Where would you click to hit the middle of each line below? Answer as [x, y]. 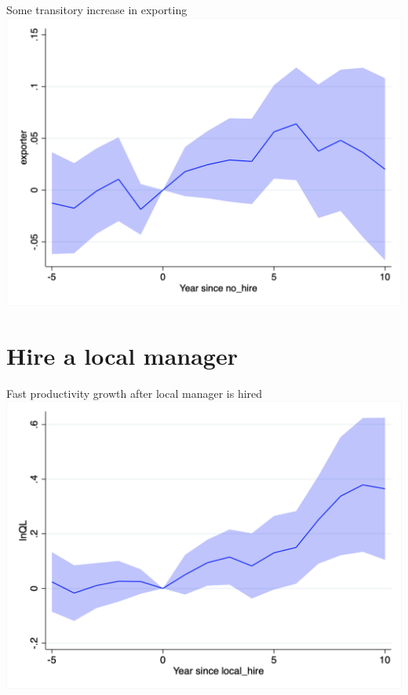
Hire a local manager [122, 355]
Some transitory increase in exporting [97, 9]
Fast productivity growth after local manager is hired [135, 393]
